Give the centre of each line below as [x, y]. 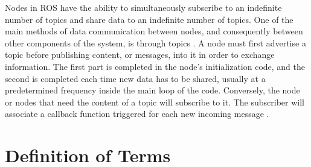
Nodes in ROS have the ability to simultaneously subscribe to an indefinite [143, 7]
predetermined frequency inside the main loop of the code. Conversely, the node [152, 90]
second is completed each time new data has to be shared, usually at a [135, 78]
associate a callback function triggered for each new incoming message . [137, 114]
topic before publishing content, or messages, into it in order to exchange [140, 55]
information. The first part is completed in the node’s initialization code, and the [155, 66]
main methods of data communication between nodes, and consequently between [154, 31]
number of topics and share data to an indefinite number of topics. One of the [149, 19]
